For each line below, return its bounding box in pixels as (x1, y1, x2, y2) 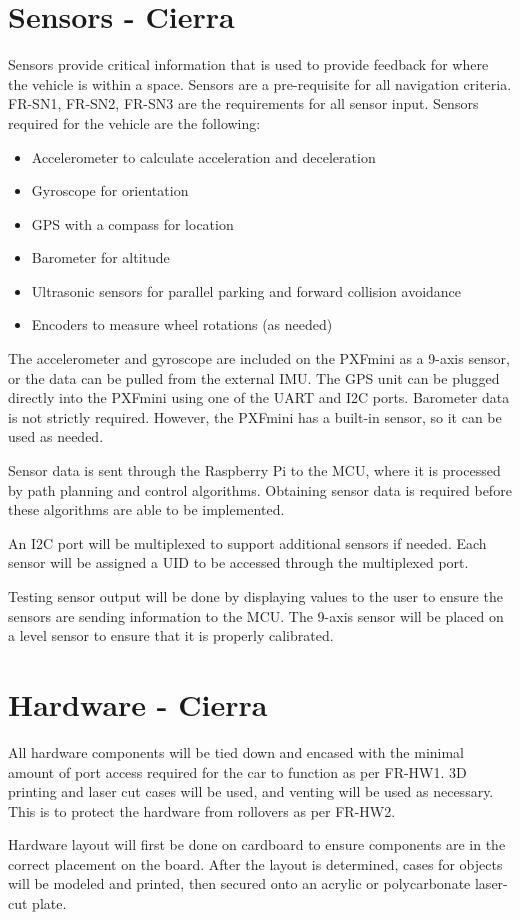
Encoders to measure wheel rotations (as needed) (31, 314, 333, 335)
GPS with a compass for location (31, 213, 234, 234)
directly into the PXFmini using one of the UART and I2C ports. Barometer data (8, 387, 510, 408)
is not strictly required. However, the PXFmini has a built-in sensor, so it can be (8, 406, 502, 427)
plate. (32, 893, 67, 914)
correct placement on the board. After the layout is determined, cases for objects (8, 853, 503, 874)
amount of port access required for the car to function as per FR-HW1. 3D (8, 761, 467, 782)
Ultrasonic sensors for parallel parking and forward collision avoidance (31, 280, 462, 301)
